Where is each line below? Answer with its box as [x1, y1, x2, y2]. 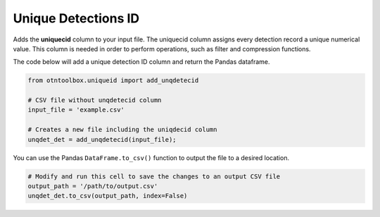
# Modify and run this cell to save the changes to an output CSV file [27, 172, 281, 180]
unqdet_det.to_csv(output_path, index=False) [27, 192, 188, 200]
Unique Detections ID [13, 11, 140, 26]
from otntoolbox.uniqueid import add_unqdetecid [27, 77, 199, 84]
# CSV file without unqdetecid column [27, 96, 162, 105]
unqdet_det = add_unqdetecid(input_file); [27, 136, 177, 143]
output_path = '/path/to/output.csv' [27, 183, 158, 190]
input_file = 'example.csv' [27, 106, 125, 114]
